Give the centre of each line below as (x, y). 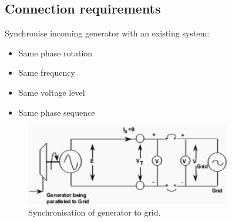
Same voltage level (52, 92)
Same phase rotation (56, 53)
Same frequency (47, 73)
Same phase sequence (57, 112)
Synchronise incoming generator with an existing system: (107, 33)
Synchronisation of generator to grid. (95, 212)
